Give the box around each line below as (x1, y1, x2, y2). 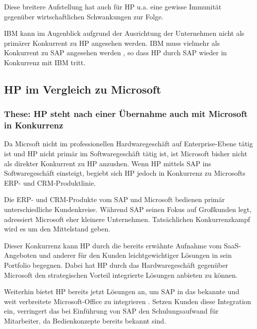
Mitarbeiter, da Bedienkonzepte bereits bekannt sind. (4, 315, 166, 326)
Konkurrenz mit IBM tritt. (4, 57, 86, 67)
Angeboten (4, 250, 37, 260)
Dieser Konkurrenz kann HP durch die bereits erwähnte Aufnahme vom (4, 240, 222, 250)
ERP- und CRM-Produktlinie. (4, 177, 96, 188)
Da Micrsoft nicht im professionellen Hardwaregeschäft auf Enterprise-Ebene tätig (4, 138, 253, 149)
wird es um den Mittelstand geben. (4, 223, 111, 234)
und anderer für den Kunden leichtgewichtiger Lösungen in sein (39, 250, 232, 260)
